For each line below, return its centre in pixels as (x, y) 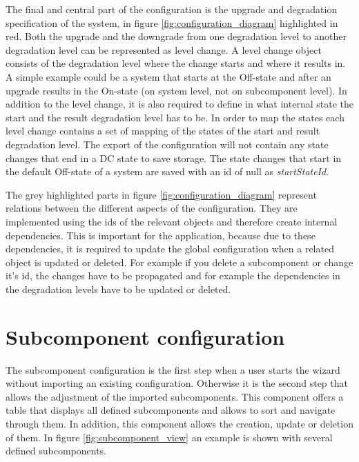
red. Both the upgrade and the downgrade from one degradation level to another (176, 36)
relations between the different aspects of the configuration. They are (152, 208)
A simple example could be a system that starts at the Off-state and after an (168, 76)
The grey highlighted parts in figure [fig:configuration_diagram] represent (161, 194)
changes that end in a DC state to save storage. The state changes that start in (174, 158)
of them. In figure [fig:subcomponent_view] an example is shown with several (169, 437)
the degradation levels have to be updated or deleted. (118, 289)
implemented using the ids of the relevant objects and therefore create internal (172, 221)
